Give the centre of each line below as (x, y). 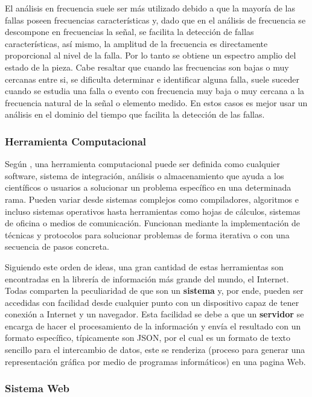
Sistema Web (37, 388)
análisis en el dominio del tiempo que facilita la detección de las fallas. (135, 114)
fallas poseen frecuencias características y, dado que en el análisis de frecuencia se (155, 20)
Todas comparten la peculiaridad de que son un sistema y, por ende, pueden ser (154, 291)
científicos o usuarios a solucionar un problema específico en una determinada (148, 187)
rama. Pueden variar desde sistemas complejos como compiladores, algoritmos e (152, 199)
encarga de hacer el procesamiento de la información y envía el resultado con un (153, 326)
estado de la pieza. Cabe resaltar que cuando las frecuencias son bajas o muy (147, 67)
